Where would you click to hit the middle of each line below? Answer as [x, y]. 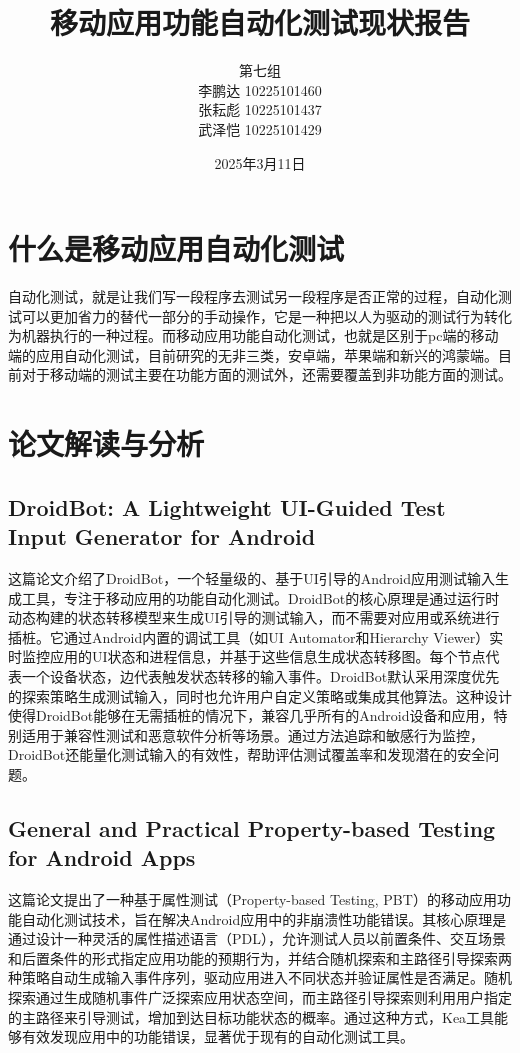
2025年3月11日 [260, 162]
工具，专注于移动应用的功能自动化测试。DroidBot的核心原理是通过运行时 [260, 597]
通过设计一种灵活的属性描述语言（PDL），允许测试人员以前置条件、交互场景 [257, 938]
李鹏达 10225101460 [260, 89]
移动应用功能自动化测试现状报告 [259, 22]
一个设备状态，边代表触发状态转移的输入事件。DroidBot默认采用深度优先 [260, 675]
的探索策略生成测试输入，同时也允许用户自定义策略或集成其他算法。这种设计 [260, 695]
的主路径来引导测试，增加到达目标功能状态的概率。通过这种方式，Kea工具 [251, 1016]
